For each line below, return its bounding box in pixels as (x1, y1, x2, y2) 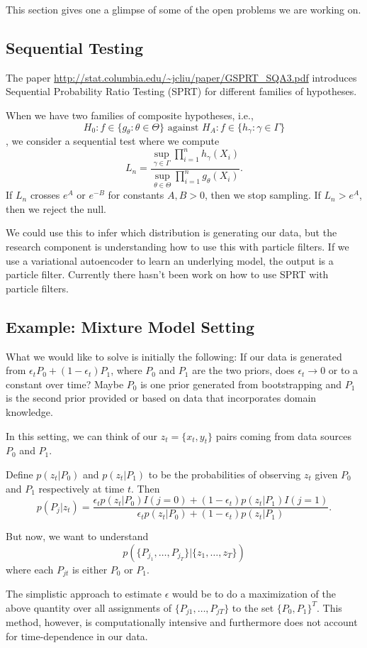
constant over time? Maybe (6, 376, 124, 391)
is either (72, 561, 108, 576)
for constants (108, 187, 164, 202)
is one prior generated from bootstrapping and (140, 376, 342, 391)
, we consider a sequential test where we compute (6, 133, 220, 148)
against (167, 122, 199, 133)
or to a (328, 363, 358, 378)
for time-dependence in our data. (6, 628, 148, 643)
